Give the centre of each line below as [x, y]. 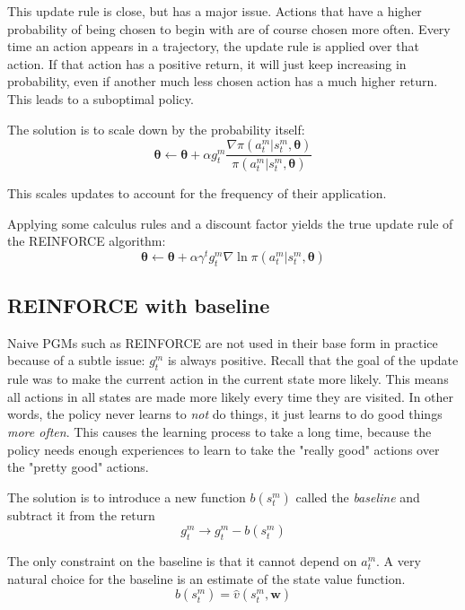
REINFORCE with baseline [139, 305]
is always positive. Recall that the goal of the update [313, 360]
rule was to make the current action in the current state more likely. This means [228, 379]
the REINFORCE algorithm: [87, 241]
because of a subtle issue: [76, 360]
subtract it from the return [81, 514]
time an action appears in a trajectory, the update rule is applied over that [213, 46]
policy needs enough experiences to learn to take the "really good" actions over [224, 449]
